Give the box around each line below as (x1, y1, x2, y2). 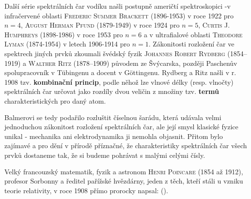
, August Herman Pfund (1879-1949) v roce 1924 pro (21, 20, 180, 30)
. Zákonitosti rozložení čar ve (148, 39, 235, 49)
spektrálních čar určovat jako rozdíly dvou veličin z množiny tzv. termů (4, 86, 219, 96)
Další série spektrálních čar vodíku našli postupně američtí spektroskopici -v (4, 1, 231, 11)
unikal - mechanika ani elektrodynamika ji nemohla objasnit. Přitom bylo (4, 131, 223, 141)
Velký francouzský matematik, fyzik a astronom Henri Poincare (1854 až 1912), (4, 166, 243, 176)
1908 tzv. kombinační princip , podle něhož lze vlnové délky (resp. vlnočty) (4, 77, 234, 87)
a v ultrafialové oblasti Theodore (143, 29, 243, 39)
